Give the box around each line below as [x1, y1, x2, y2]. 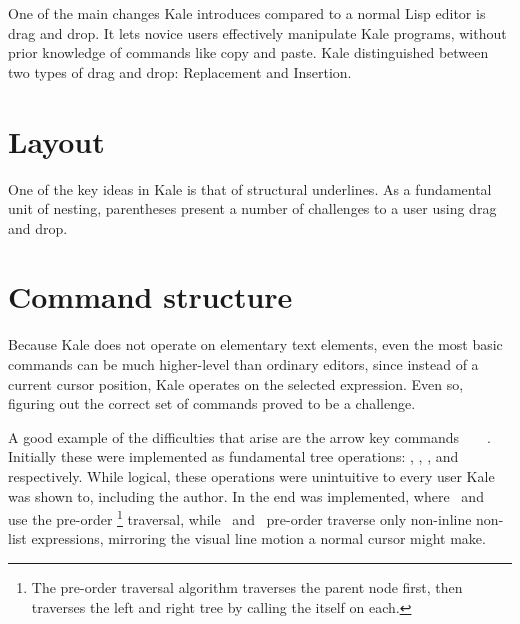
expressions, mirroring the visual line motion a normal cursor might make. [31, 528, 486, 549]
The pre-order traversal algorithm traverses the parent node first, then [31, 577, 463, 597]
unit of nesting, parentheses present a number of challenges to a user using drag [8, 198, 497, 219]
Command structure [8, 276, 293, 317]
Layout [8, 120, 105, 161]
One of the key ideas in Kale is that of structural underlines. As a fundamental [8, 178, 492, 199]
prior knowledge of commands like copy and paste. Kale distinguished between [8, 42, 489, 63]
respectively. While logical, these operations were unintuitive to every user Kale [8, 465, 495, 486]
